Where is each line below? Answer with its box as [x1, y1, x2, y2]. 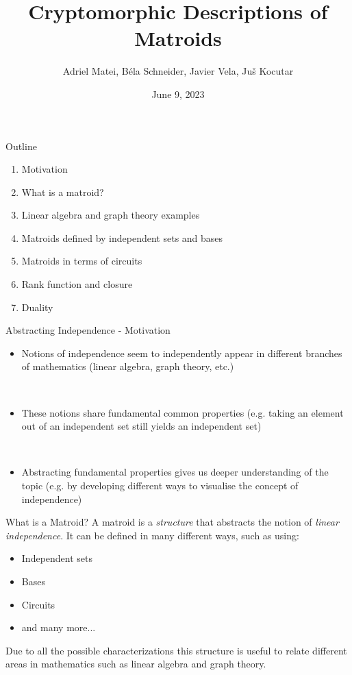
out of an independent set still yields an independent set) [21, 419, 262, 433]
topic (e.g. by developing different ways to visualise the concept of [21, 478, 299, 492]
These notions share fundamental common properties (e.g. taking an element [21, 405, 344, 419]
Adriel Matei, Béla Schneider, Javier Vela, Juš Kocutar [62, 64, 294, 78]
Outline [5, 138, 37, 153]
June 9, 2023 [151, 86, 205, 101]
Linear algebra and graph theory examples [21, 208, 200, 222]
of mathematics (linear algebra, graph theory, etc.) [21, 359, 234, 373]
